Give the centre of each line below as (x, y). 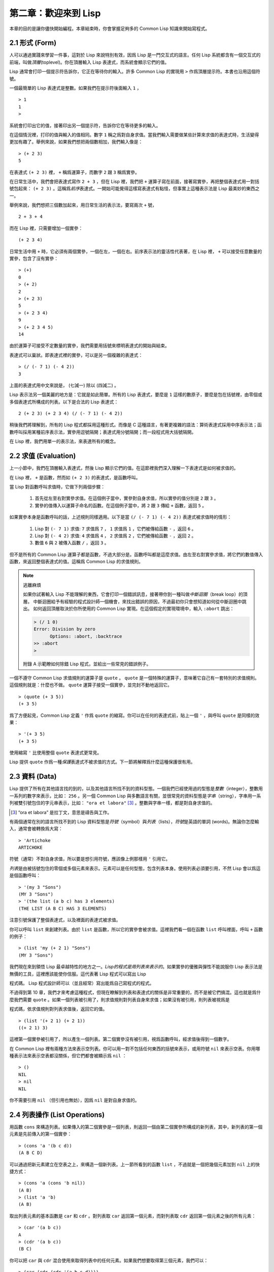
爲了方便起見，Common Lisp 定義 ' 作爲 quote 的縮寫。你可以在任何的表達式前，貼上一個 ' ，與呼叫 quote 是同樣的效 (134, 715)
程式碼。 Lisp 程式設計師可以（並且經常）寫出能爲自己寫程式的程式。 (82, 983)
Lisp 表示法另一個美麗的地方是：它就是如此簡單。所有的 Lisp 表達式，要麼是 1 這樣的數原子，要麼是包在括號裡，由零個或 (136, 395)
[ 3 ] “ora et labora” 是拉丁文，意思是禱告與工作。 (61, 812)
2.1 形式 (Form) (33, 43)
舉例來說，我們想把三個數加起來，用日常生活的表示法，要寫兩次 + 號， (83, 205)
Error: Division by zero (65, 629)
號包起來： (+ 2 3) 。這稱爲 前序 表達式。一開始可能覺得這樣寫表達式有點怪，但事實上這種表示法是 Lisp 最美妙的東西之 (134, 189)
